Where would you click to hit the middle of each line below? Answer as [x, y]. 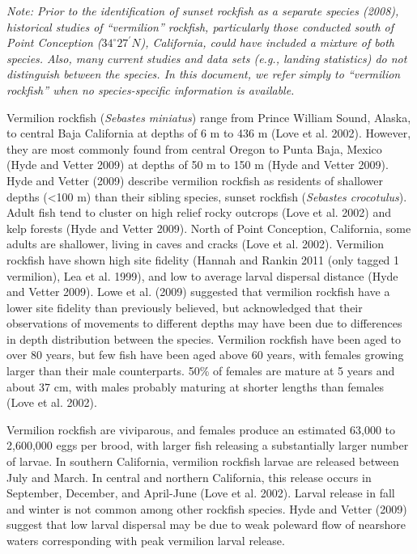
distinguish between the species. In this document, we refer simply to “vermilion [204, 74]
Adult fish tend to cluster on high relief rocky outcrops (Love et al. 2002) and [199, 212]
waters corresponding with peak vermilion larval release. [146, 540]
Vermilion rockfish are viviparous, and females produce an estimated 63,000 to [201, 429]
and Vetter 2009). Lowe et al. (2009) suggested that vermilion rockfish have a [198, 292]
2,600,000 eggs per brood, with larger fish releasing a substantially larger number [208, 445]
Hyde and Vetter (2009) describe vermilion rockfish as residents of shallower [195, 180]
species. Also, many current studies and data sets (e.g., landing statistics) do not [207, 58]
